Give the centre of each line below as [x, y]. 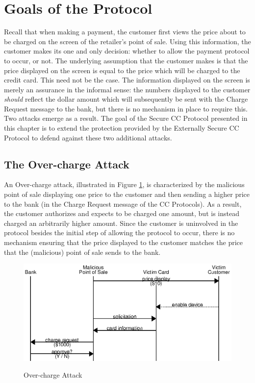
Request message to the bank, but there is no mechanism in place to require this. [126, 108]
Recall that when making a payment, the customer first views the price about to [125, 32]
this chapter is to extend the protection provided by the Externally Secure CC [122, 128]
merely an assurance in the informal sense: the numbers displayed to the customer [127, 89]
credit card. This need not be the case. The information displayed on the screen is [127, 80]
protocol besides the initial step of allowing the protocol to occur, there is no [119, 233]
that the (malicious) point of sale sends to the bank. [82, 252]
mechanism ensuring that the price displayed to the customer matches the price [123, 242]
